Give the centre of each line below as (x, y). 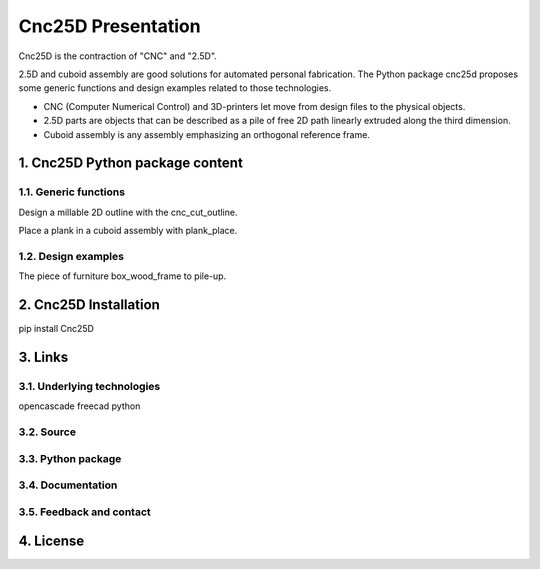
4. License (51, 541)
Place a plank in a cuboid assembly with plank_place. (128, 231)
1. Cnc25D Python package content (131, 163)
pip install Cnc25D (56, 329)
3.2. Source (47, 432)
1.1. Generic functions (71, 192)
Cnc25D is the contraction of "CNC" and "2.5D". (117, 56)
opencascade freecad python (79, 406)
